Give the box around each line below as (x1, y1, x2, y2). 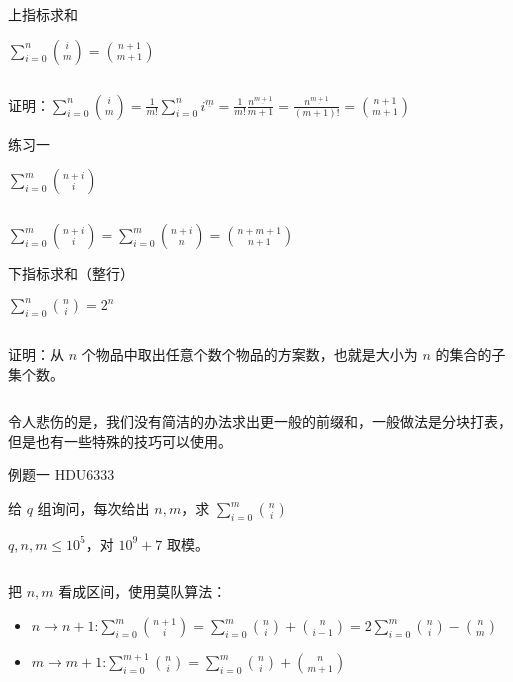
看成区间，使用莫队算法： (58, 581, 227, 602)
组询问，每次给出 (37, 498, 150, 519)
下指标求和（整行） (8, 263, 134, 284)
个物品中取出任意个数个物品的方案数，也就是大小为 (81, 344, 418, 365)
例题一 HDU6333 (8, 464, 115, 485)
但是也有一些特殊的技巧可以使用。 (8, 430, 232, 451)
